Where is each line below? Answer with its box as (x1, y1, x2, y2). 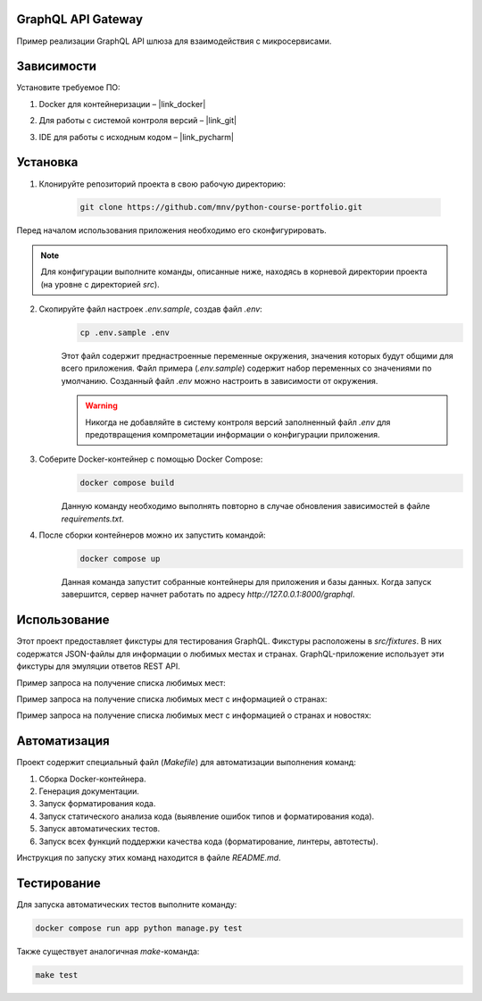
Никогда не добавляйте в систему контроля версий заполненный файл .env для (85, 416, 391, 428)
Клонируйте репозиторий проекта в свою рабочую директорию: (38, 179, 286, 189)
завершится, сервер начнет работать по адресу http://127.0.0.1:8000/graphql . (61, 589, 355, 600)
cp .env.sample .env (79, 328, 170, 338)
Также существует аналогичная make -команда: (16, 946, 200, 956)
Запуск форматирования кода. (38, 798, 156, 809)
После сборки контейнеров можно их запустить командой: (38, 530, 267, 540)
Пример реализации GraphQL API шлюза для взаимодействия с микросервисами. (16, 36, 332, 46)
